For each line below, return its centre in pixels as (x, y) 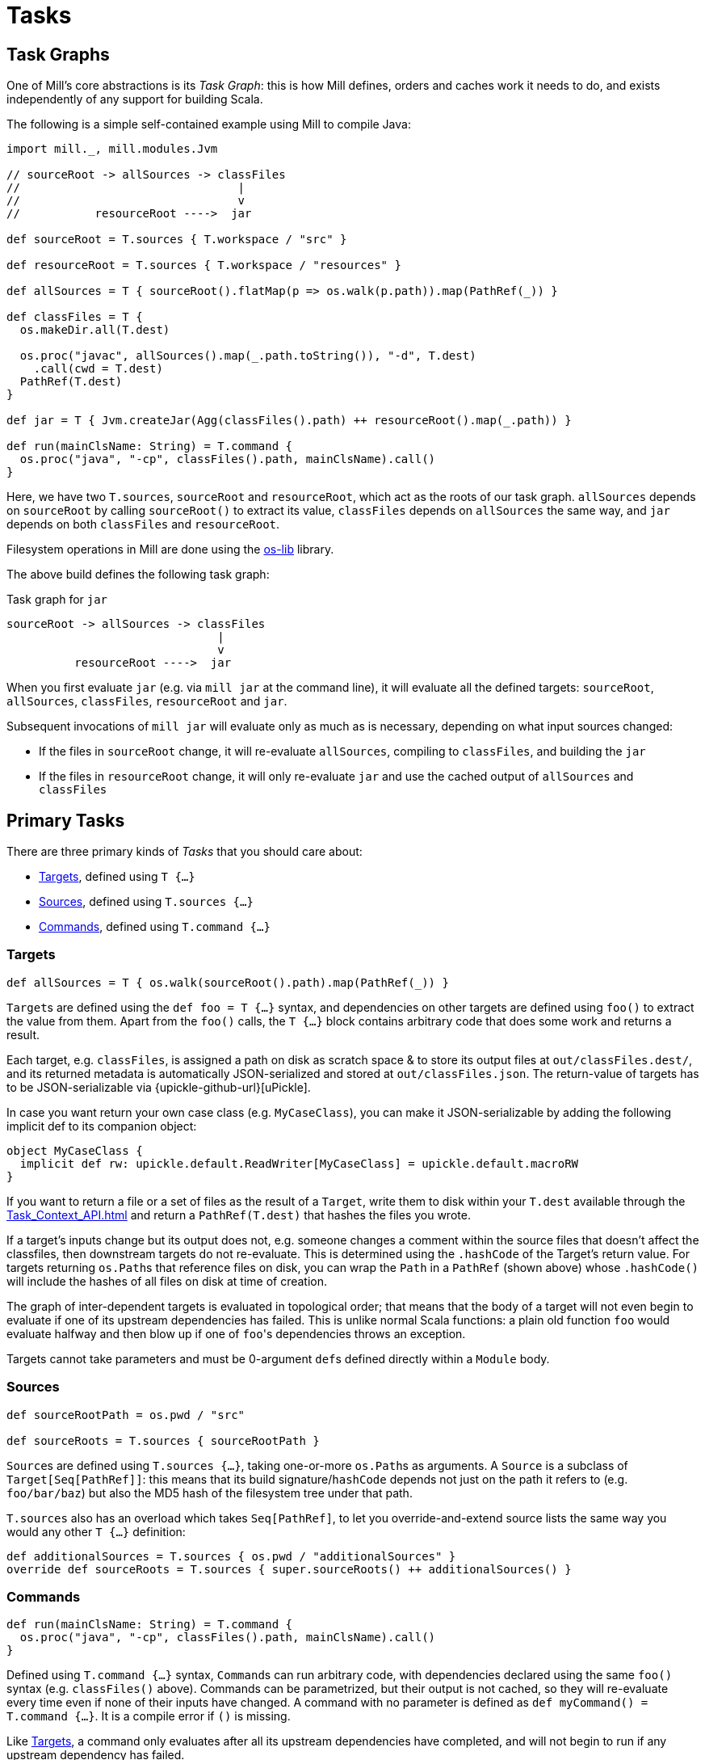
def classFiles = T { (75, 317)
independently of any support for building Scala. (135, 99)
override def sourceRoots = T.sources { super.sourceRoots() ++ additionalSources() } (289, 1569)
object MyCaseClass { (75, 1150)
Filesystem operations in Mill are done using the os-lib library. (170, 549)
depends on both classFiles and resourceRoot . (143, 524)
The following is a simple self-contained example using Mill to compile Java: (209, 124)
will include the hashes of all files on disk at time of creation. (167, 1281)
